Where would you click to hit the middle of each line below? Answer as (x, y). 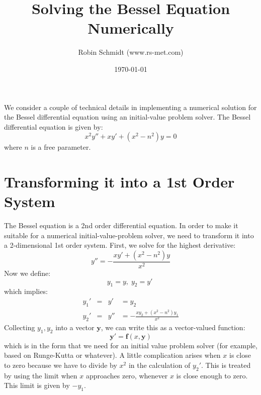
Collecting (20, 327)
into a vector (75, 327)
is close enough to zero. (212, 375)
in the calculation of (159, 365)
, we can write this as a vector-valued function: (173, 327)
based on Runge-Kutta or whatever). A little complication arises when (112, 355)
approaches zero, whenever (127, 375)
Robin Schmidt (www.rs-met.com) (131, 52)
